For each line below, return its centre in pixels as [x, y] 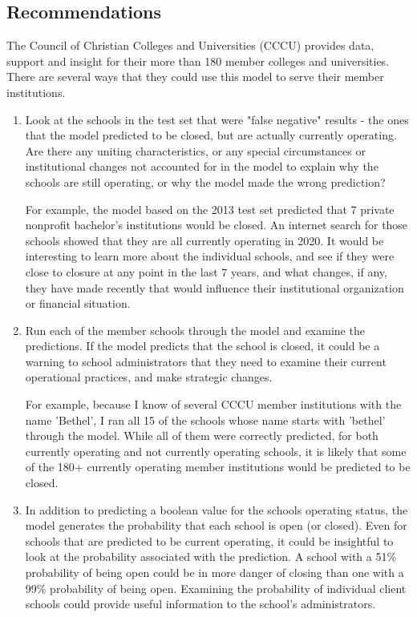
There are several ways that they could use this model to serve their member [195, 77]
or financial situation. [78, 303]
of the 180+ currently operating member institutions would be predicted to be [218, 467]
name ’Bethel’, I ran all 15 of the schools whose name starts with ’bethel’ [205, 419]
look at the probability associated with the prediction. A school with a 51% [211, 557]
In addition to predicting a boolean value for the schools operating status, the [217, 509]
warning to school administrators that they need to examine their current [206, 361]
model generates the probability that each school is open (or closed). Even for [216, 525]
